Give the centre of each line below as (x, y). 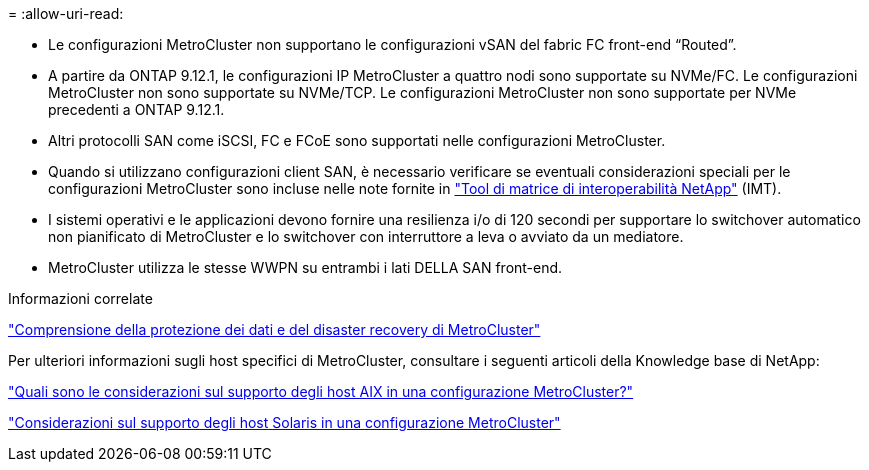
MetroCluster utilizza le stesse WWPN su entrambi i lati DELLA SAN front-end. (305, 267)
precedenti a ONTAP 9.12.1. (136, 109)
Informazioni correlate (80, 298)
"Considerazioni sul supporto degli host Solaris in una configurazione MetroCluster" (284, 422)
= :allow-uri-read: (66, 13)
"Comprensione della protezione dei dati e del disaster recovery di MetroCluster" (274, 329)
